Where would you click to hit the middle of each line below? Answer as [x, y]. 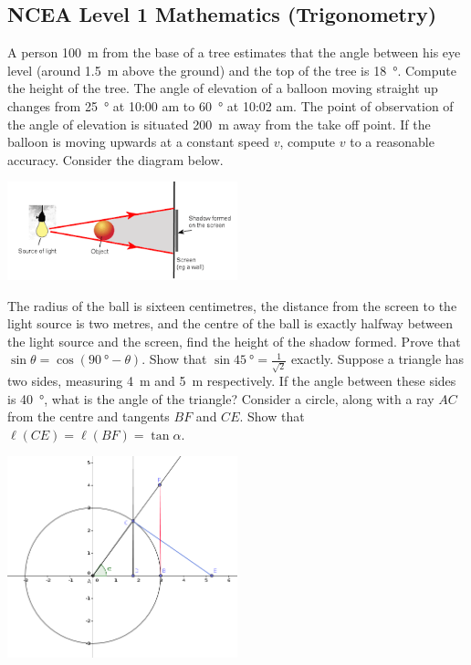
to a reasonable [392, 142]
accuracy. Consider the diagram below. [115, 159]
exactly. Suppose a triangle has [377, 359]
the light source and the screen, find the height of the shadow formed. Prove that [234, 341]
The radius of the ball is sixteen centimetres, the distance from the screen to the [232, 305]
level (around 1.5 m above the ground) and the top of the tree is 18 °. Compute [232, 70]
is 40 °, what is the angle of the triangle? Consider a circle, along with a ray [221, 398]
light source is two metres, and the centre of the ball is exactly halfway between [230, 323]
